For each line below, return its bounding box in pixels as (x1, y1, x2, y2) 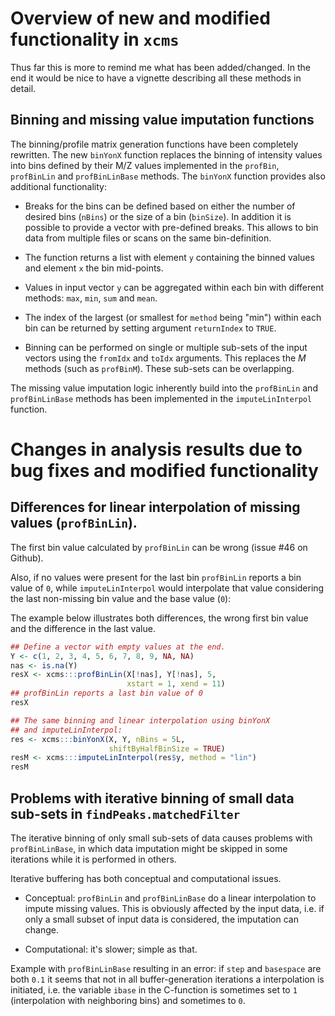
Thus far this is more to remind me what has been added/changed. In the (10, 61, 311, 73)
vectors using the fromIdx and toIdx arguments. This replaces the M (24, 352, 307, 364)
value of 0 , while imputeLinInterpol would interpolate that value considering (10, 582, 325, 594)
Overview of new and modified (10, 7, 271, 30)
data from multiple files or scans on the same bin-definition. (24, 232, 272, 244)
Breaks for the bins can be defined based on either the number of (24, 200, 296, 212)
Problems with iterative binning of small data (10, 790, 295, 807)
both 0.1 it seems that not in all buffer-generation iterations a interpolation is (10, 973, 325, 985)
